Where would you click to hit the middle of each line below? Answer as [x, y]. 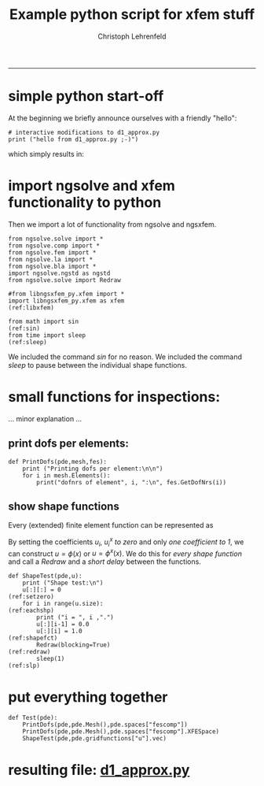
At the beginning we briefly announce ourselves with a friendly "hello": [123, 118]
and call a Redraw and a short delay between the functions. [105, 562]
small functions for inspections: [114, 397]
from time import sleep [47, 335]
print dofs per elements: [69, 444]
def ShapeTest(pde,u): [45, 577]
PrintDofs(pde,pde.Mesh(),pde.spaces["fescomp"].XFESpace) [121, 732]
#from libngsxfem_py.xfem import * [66, 294]
